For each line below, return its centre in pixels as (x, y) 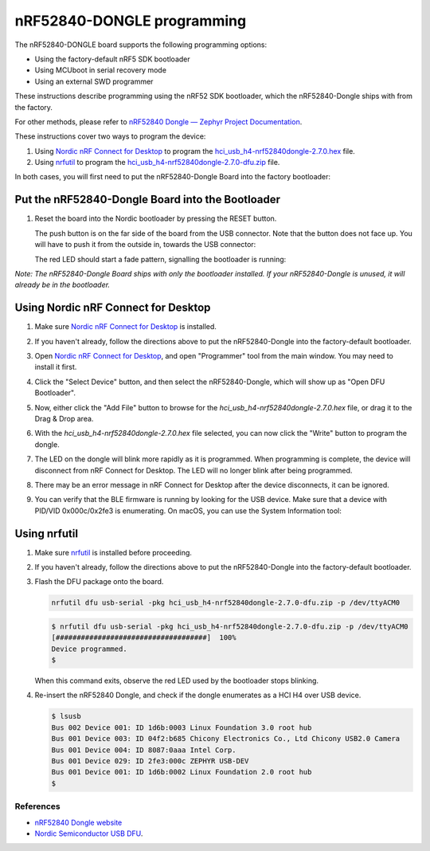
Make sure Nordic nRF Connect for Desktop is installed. (125, 327)
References (37, 806)
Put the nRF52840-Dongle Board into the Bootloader (148, 200)
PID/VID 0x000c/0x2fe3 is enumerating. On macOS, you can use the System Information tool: (188, 511)
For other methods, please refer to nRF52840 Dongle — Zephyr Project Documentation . (158, 122)
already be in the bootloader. (63, 285)
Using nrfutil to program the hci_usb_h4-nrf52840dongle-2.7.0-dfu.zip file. (157, 163)
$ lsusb (66, 716)
